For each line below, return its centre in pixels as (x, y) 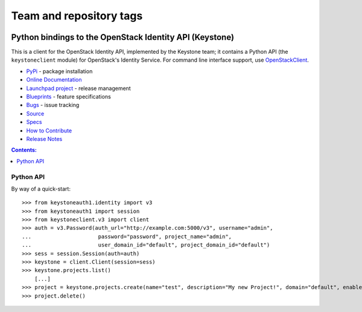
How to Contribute (49, 131)
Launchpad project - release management (78, 88)
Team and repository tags (77, 16)
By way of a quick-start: (41, 189)
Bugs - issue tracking (53, 105)
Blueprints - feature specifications (68, 97)
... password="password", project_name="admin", (127, 236)
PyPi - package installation (59, 71)
